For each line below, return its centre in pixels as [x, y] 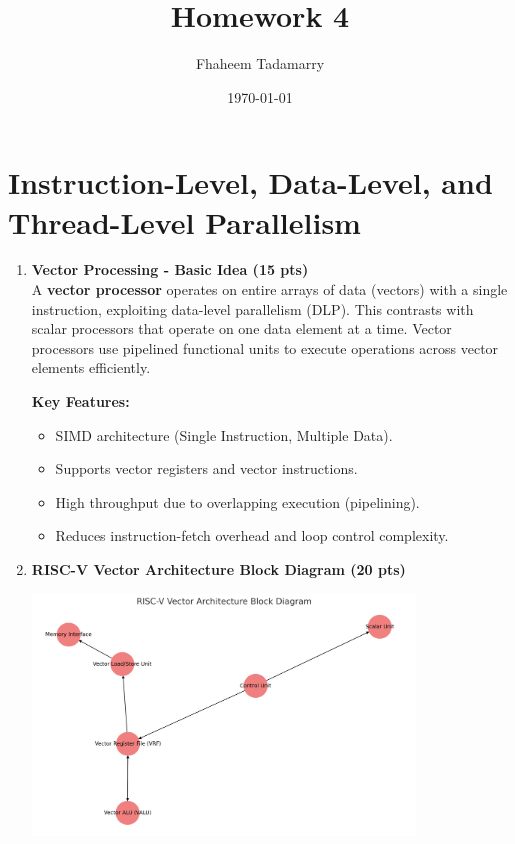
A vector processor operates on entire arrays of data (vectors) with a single [269, 289]
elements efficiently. [91, 367]
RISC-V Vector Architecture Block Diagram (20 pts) [218, 568]
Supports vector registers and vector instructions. [206, 468]
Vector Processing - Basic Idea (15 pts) [170, 269]
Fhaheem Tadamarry [260, 63]
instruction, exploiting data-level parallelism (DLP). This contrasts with [252, 308]
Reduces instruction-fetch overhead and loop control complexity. [252, 535]
